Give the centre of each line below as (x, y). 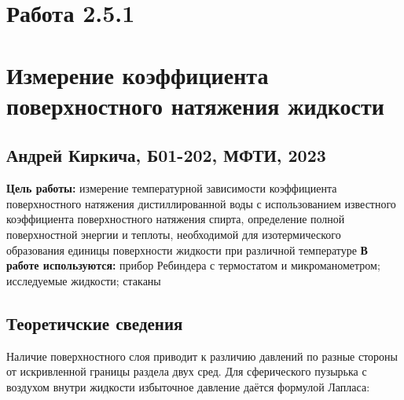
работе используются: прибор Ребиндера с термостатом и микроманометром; (193, 265)
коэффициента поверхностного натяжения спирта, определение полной (176, 219)
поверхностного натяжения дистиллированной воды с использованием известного (201, 203)
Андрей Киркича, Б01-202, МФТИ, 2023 (166, 155)
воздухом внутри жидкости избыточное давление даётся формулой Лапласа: (188, 386)
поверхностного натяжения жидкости (195, 105)
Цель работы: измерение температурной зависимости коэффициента (172, 188)
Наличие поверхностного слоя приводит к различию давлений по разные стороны (202, 356)
